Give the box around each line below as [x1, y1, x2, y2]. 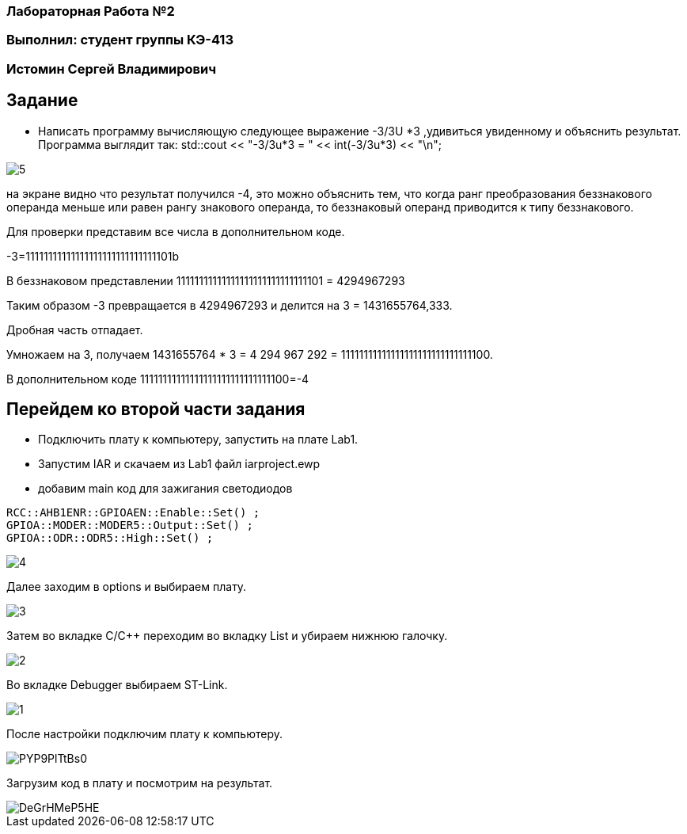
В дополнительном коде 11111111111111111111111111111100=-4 [6, 371, 309, 386]
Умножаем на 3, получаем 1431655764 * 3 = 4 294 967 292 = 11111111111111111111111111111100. [6, 347, 493, 361]
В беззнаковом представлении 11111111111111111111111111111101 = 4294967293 [6, 273, 405, 288]
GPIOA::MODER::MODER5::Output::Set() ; [6, 519, 253, 532]
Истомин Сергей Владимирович [6, 60, 217, 77]
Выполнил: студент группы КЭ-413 [6, 32, 233, 48]
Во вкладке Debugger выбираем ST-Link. [6, 678, 228, 692]
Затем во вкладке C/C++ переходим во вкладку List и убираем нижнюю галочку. [6, 629, 448, 643]
